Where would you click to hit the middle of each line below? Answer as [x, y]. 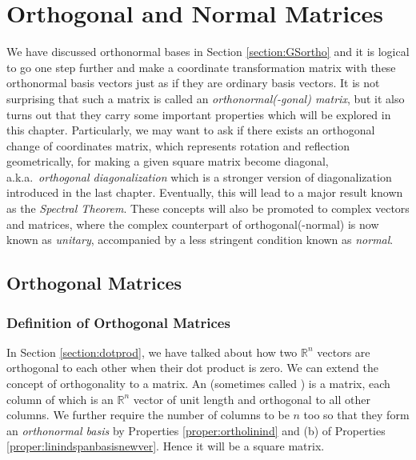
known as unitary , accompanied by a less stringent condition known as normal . [200, 240]
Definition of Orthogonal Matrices [118, 322]
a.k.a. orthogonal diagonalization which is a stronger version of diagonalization [199, 176]
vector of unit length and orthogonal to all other [252, 399]
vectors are [344, 352]
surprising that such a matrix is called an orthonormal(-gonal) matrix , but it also [206, 98]
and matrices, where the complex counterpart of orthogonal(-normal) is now [193, 224]
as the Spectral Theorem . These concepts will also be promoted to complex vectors [208, 208]
